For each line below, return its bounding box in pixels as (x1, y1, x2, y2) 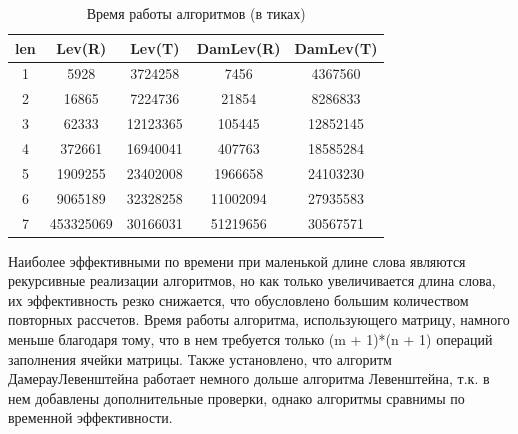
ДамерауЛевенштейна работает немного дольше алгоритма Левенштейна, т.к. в (8, 368, 490, 389)
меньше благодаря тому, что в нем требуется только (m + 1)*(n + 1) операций (8, 328, 493, 349)
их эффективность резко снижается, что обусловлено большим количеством (8, 289, 469, 310)
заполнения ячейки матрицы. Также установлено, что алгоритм (8, 348, 392, 369)
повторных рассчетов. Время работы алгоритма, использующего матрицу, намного (8, 309, 510, 330)
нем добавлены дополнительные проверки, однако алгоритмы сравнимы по (8, 387, 465, 408)
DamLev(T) (294, 37, 378, 58)
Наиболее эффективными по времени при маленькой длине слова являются (8, 250, 466, 271)
